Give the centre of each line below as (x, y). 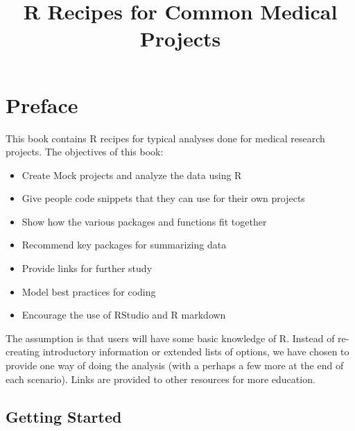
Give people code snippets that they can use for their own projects (163, 198)
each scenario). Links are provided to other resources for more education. (161, 379)
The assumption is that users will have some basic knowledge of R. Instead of (170, 338)
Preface (42, 104)
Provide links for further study (87, 268)
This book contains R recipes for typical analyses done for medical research (165, 138)
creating (23, 352)
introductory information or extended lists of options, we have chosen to (196, 352)
